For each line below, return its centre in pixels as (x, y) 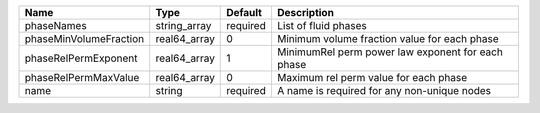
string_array (183, 25)
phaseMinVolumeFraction (84, 38)
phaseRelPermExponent (81, 58)
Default (244, 12)
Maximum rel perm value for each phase (372, 77)
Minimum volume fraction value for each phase (387, 38)
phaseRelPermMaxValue (82, 77)
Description (305, 12)
